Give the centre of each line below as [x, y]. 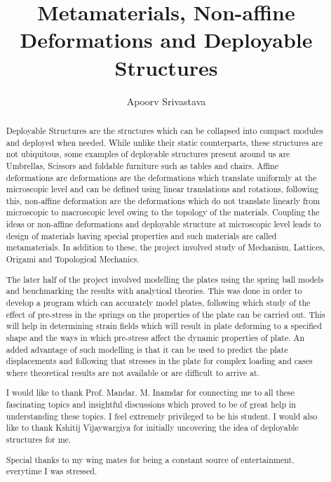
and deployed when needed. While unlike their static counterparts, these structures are [164, 142]
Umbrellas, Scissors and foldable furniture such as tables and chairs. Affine [142, 165]
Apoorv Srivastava [166, 101]
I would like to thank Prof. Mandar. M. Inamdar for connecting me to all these [150, 393]
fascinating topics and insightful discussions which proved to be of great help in [151, 404]
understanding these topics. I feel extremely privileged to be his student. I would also [162, 416]
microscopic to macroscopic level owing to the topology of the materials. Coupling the [163, 212]
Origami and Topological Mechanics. [73, 259]
